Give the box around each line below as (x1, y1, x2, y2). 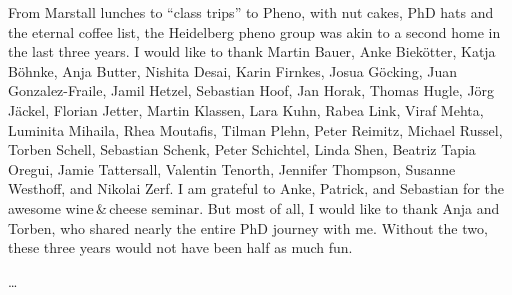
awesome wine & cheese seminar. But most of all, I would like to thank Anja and (8, 197, 500, 218)
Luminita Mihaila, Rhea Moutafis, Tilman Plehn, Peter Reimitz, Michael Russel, (8, 119, 503, 140)
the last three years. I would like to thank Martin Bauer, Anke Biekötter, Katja (8, 41, 496, 62)
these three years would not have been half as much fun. (8, 237, 353, 258)
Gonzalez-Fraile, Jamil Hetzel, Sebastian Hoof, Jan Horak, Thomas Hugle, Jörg (8, 80, 495, 101)
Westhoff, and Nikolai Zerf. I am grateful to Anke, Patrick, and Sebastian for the (8, 178, 504, 199)
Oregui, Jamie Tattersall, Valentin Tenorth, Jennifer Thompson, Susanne (8, 158, 456, 179)
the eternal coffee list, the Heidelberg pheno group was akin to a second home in (8, 21, 501, 42)
